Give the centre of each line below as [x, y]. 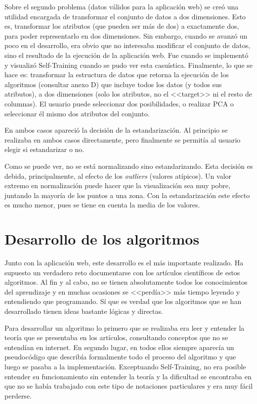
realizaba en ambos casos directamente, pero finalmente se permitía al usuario [123, 139]
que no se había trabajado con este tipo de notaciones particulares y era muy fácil [129, 386]
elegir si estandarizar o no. [44, 149]
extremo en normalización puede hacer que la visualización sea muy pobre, [117, 185]
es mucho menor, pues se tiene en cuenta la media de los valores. [102, 205]
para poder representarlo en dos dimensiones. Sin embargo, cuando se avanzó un [126, 35]
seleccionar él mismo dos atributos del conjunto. [77, 113]
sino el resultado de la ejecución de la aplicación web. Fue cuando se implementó [127, 55]
